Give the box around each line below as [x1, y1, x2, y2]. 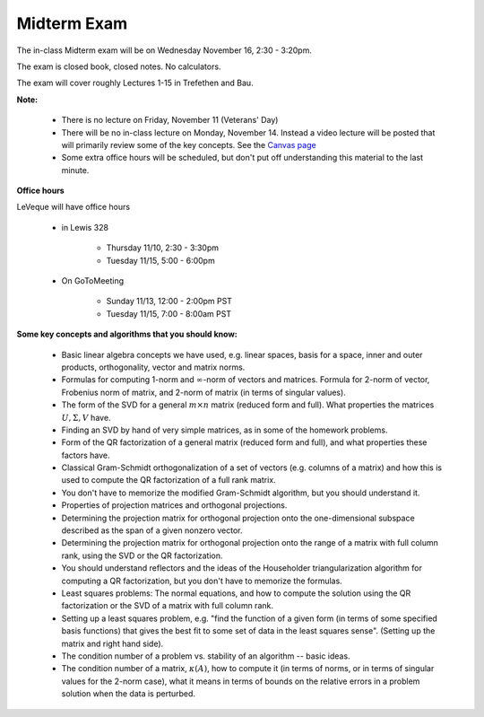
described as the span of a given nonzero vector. [61, 525, 243, 536]
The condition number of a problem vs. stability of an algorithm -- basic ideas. [61, 651, 350, 661]
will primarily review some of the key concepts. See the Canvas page [61, 139, 317, 150]
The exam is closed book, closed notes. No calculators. [16, 61, 221, 72]
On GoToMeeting [61, 275, 125, 286]
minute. [61, 164, 90, 175]
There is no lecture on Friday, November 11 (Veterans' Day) [61, 115, 279, 126]
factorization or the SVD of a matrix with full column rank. [61, 600, 273, 611]
